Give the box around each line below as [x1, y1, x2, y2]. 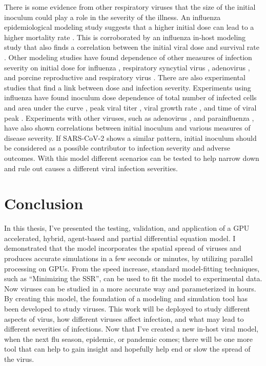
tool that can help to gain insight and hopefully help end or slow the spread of [4, 343, 251, 354]
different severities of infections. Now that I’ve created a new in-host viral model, [4, 323, 259, 334]
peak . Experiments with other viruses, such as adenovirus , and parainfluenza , [4, 112, 254, 123]
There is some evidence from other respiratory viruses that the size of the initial [4, 2, 256, 12]
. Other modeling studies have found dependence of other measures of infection [4, 51, 252, 62]
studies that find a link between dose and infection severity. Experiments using [4, 82, 251, 93]
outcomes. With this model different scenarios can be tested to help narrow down [4, 152, 259, 163]
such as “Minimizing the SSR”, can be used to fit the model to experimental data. [4, 273, 262, 284]
